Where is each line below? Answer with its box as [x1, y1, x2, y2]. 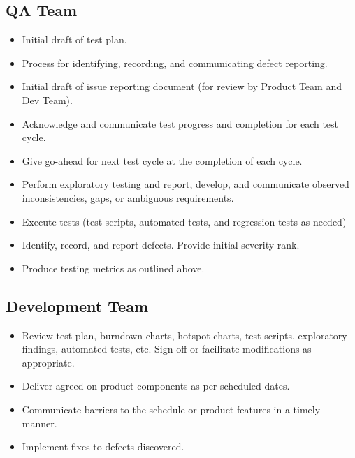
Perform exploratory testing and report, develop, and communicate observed [22, 177, 349, 191]
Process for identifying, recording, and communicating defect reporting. [22, 55, 328, 70]
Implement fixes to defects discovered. [22, 439, 184, 454]
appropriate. [22, 355, 75, 369]
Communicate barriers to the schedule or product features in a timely [22, 401, 321, 416]
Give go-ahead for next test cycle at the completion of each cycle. [22, 153, 303, 168]
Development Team [6, 295, 148, 316]
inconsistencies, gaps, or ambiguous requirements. [22, 190, 234, 205]
